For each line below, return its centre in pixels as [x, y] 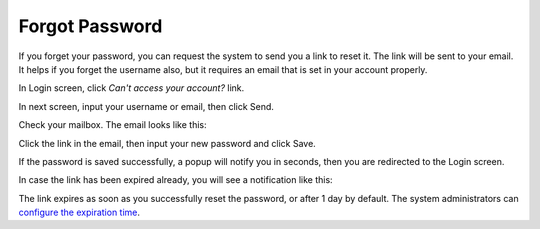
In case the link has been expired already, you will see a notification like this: [176, 180]
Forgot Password [90, 26]
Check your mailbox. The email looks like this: [112, 125]
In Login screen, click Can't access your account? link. [131, 88]
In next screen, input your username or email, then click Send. [146, 106]
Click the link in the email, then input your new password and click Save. [167, 143]
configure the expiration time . [79, 212]
